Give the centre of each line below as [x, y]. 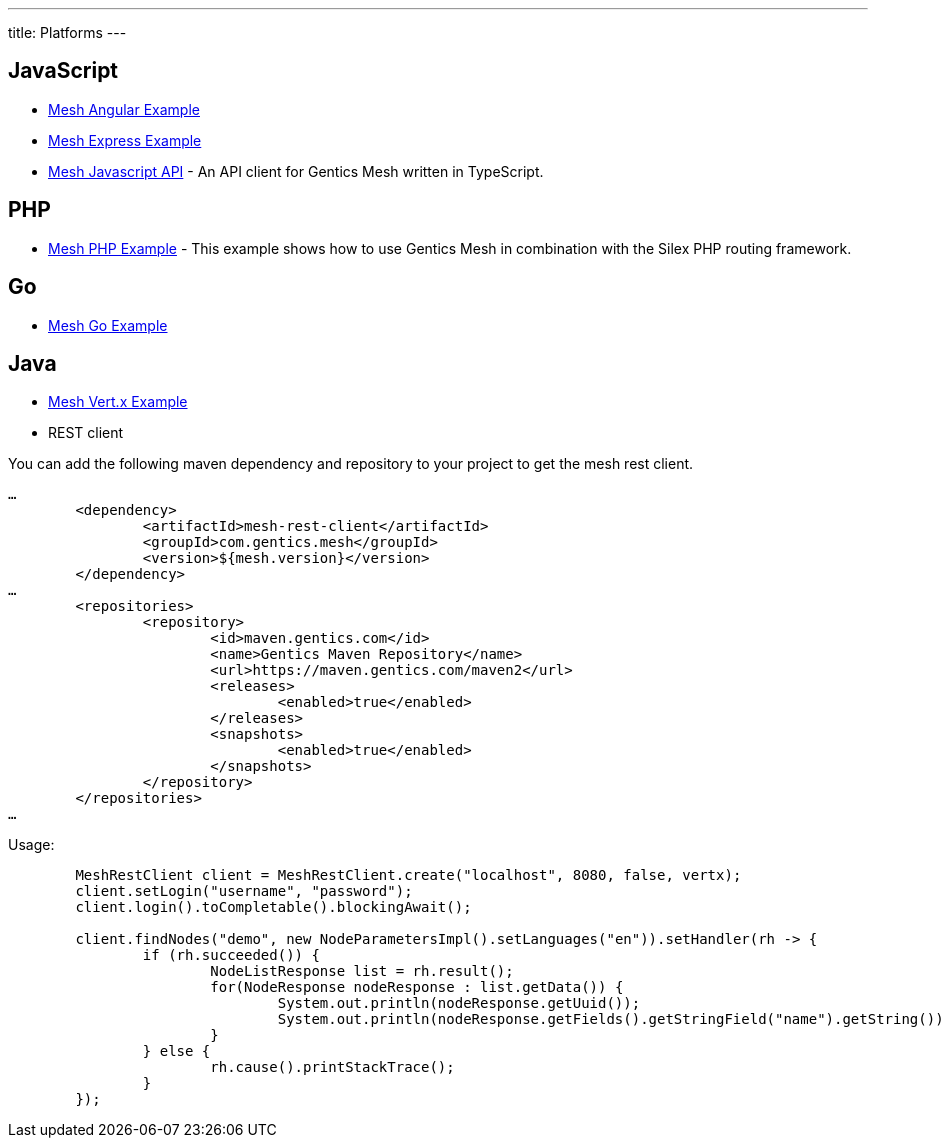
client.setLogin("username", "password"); [244, 891]
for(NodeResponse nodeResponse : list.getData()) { [417, 987]
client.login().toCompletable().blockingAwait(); [273, 907]
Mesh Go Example [108, 325]
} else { [176, 1051]
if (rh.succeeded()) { [231, 955]
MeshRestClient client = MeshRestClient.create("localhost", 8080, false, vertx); [408, 875]
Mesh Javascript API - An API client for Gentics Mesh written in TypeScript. [296, 171]
